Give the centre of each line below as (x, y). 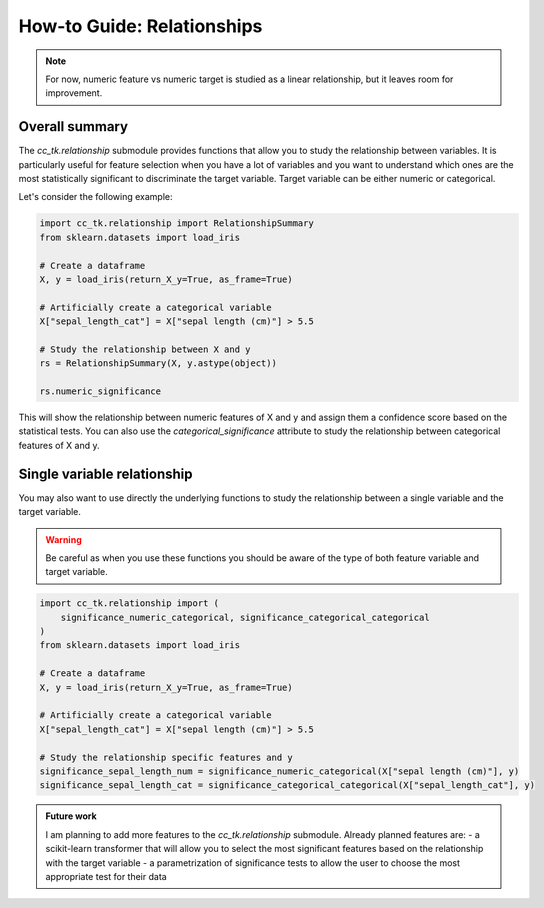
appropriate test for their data (106, 876)
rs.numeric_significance (100, 391)
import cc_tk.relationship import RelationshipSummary (176, 223)
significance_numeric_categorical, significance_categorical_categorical (245, 617)
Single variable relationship (106, 473)
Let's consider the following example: (96, 197)
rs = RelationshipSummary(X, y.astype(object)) (158, 363)
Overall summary (73, 126)
